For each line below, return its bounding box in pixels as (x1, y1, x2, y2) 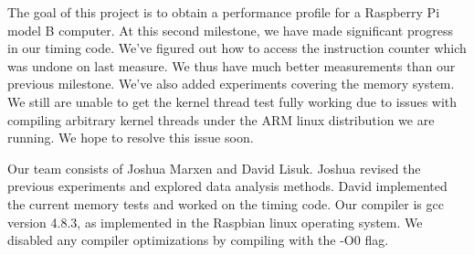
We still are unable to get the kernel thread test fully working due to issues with (7, 91, 458, 111)
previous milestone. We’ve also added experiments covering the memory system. (7, 74, 455, 93)
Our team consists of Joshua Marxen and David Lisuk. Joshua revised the (7, 158, 421, 177)
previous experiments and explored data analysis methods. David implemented (7, 176, 448, 196)
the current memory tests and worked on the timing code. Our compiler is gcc (7, 194, 444, 213)
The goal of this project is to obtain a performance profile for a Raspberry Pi (7, 3, 440, 21)
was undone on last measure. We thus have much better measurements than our (7, 56, 456, 75)
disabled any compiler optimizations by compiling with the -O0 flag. (7, 230, 389, 250)
